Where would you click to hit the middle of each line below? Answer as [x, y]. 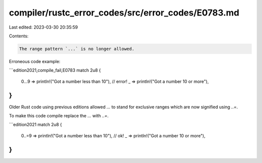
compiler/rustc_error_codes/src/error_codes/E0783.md [124, 13]
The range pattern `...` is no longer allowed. [77, 49]
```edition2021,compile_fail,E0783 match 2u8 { [55, 70]
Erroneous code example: [35, 61]
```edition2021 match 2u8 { [36, 125]
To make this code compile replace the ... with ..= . [59, 115]
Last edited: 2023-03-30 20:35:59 [43, 27]
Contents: [19, 36]
